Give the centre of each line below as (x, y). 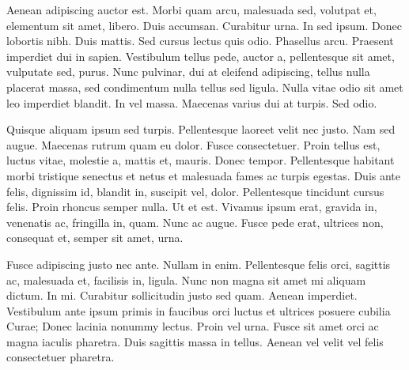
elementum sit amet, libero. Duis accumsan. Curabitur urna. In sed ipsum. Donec (204, 25)
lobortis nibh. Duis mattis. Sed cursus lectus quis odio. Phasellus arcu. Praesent (200, 41)
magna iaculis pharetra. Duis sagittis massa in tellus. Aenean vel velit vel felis (195, 341)
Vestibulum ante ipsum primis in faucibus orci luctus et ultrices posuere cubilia (199, 310)
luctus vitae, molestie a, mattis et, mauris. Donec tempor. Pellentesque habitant (201, 160)
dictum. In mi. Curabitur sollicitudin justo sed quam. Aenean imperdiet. (182, 295)
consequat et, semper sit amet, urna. (95, 238)
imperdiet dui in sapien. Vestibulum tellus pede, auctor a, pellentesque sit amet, (201, 56)
